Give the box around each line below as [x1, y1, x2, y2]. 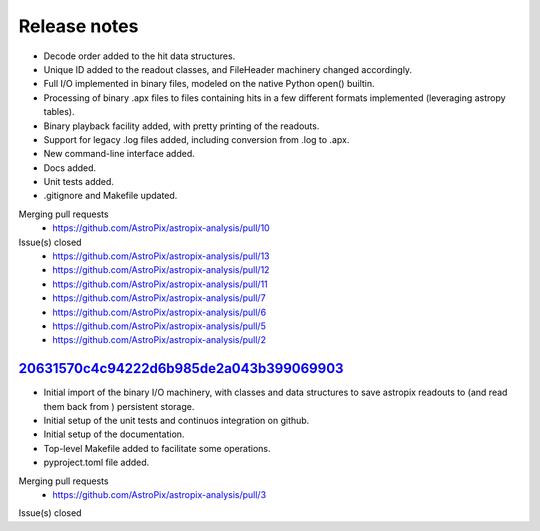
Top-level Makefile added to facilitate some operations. [43, 442, 271, 454]
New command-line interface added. [43, 148, 195, 160]
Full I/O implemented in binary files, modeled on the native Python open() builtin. [43, 78, 375, 90]
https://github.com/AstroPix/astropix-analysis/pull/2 [52, 334, 267, 346]
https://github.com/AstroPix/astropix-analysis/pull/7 [52, 292, 266, 304]
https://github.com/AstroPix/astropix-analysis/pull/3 [52, 489, 267, 500]
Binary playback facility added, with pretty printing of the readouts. [43, 120, 320, 132]
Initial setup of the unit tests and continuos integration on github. [43, 415, 310, 427]
